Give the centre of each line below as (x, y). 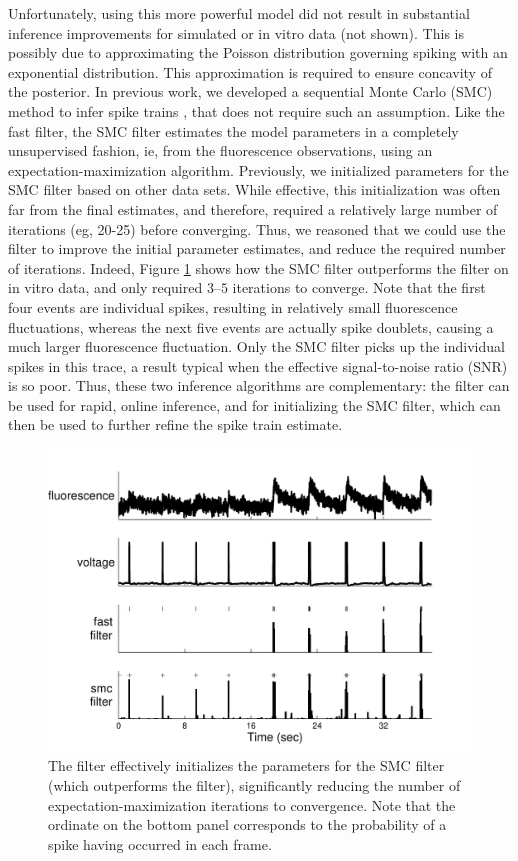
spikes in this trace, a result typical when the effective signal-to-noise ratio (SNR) (258, 365)
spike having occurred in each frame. (160, 843)
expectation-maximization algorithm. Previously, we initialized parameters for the (258, 169)
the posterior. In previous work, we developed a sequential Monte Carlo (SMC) (250, 91)
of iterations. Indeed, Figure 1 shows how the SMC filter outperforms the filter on (258, 267)
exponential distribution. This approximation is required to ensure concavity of (250, 71)
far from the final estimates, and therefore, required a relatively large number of (253, 208)
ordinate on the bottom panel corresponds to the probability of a (247, 824)
